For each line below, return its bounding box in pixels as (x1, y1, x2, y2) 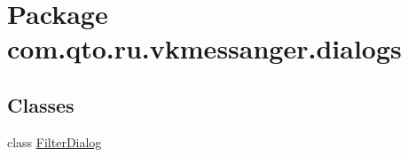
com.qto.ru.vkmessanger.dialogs (7, 30, 402, 67)
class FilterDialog (7, 132, 102, 151)
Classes (7, 90, 75, 118)
